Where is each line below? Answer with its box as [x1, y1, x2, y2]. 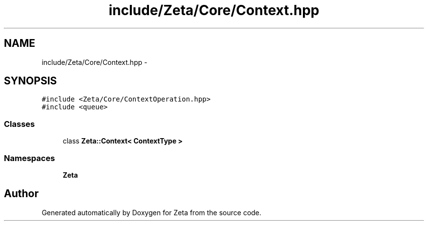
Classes [4, 119, 35, 129]
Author [4, 187, 39, 200]
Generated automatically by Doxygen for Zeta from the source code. [42, 208, 261, 217]
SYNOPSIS [4, 75, 57, 87]
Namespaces [4, 153, 55, 163]
